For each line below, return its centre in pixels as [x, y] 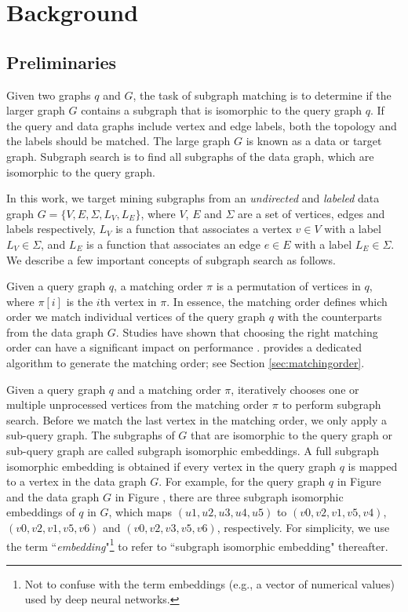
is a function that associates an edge [174, 244]
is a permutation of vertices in [288, 286]
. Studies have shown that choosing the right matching [247, 331]
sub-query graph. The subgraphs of [91, 435]
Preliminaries [62, 62]
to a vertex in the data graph [76, 481]
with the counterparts [330, 317]
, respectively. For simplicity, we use [303, 528]
